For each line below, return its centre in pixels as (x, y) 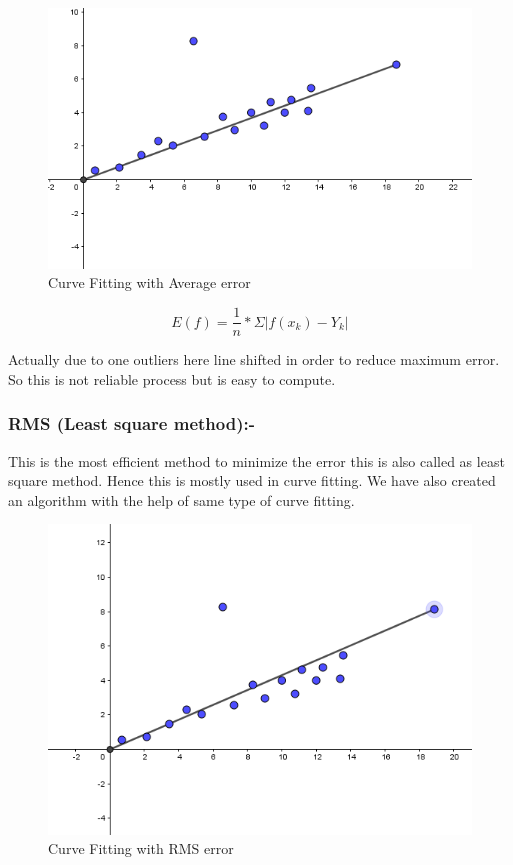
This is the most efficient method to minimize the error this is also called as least (256, 460)
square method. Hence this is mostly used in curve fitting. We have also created (252, 480)
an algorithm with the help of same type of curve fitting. (181, 499)
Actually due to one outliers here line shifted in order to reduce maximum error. (254, 359)
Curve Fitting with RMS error (141, 848)
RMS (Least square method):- (131, 423)
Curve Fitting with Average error (149, 282)
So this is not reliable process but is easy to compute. (172, 378)
